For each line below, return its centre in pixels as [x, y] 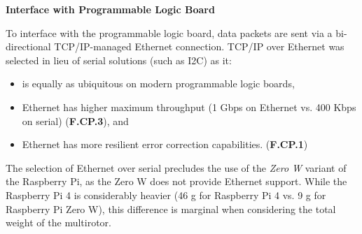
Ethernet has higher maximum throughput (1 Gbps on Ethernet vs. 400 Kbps [189, 107]
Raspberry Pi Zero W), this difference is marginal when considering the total [171, 209]
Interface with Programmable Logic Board [110, 9]
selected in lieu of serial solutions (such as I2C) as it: [119, 60]
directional [28, 46]
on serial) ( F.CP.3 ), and [75, 120]
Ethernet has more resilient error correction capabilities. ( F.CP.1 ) [165, 144]
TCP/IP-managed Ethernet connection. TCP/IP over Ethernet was [199, 46]
